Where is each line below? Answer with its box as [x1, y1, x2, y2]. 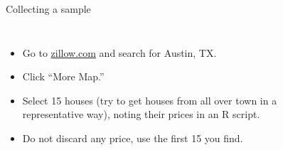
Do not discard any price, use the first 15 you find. [22, 130, 243, 145]
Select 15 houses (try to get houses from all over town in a [22, 92, 277, 107]
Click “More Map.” [22, 69, 105, 84]
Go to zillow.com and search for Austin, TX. [22, 45, 217, 60]
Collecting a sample [6, 1, 91, 16]
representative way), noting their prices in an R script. [22, 107, 260, 122]
